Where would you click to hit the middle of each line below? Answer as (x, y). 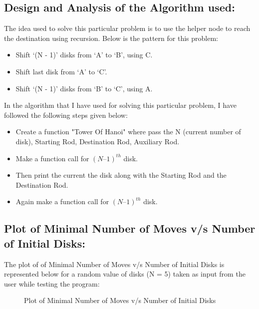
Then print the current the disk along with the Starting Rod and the (121, 175)
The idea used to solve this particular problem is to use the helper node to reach (127, 28)
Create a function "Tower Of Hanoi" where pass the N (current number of (128, 132)
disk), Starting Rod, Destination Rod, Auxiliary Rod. (98, 141)
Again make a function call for (62, 201)
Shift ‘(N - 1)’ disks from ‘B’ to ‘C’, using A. (84, 88)
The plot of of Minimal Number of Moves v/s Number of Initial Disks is (114, 264)
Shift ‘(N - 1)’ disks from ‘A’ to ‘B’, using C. (84, 55)
